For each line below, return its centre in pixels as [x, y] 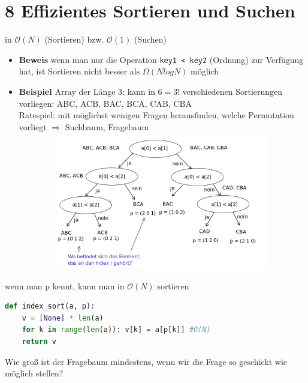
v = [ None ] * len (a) [63, 318]
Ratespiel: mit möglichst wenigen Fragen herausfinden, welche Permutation [156, 115]
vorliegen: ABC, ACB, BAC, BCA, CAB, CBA [105, 103]
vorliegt [33, 126]
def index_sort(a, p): [50, 306]
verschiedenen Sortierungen [232, 91]
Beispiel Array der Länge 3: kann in [87, 91]
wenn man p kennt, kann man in [65, 285]
